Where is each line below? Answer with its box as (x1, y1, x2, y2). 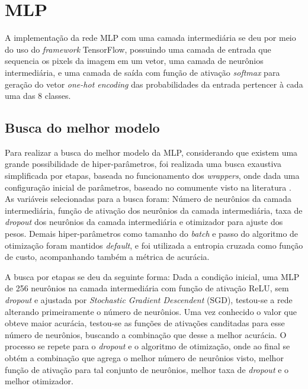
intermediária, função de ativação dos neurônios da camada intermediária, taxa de (5, 204, 303, 216)
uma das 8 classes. (5, 89, 71, 102)
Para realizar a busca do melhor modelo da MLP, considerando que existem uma (5, 146, 298, 158)
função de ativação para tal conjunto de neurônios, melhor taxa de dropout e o (5, 363, 289, 375)
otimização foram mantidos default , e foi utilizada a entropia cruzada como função (5, 239, 303, 251)
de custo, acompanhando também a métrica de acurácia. (5, 250, 210, 263)
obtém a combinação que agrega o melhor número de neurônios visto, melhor (5, 351, 284, 364)
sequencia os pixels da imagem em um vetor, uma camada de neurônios (5, 54, 264, 67)
